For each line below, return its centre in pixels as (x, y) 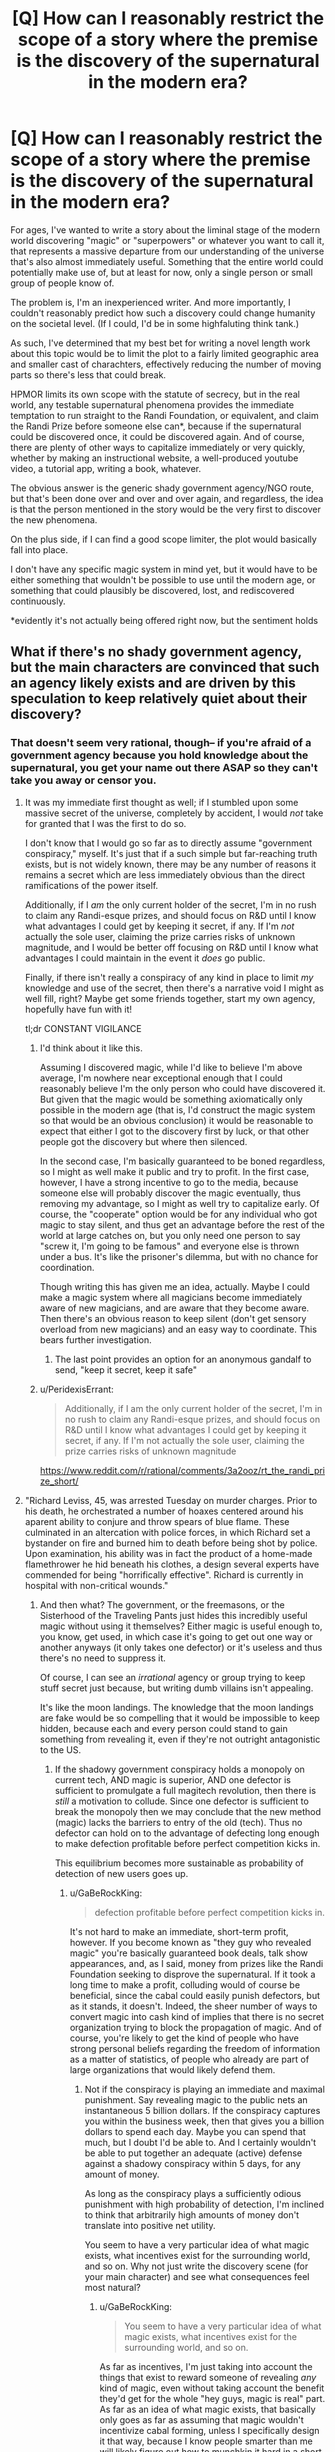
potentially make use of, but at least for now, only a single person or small (161, 272)
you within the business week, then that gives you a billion (204, 2121)
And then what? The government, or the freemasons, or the (162, 1604)
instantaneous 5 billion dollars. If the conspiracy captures (202, 2110)
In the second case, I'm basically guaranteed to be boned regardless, (182, 1161)
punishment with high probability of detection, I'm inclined (204, 2204)
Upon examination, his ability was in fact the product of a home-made (168, 1553)
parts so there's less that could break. (88, 374)
